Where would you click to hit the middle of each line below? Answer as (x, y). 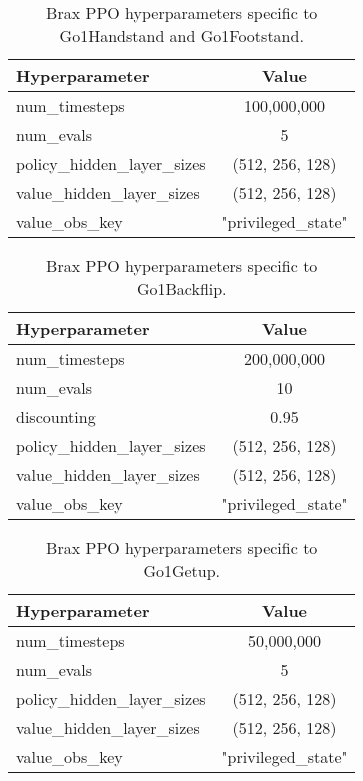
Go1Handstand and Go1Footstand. (181, 35)
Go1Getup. (182, 570)
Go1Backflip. (181, 288)
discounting (56, 416)
